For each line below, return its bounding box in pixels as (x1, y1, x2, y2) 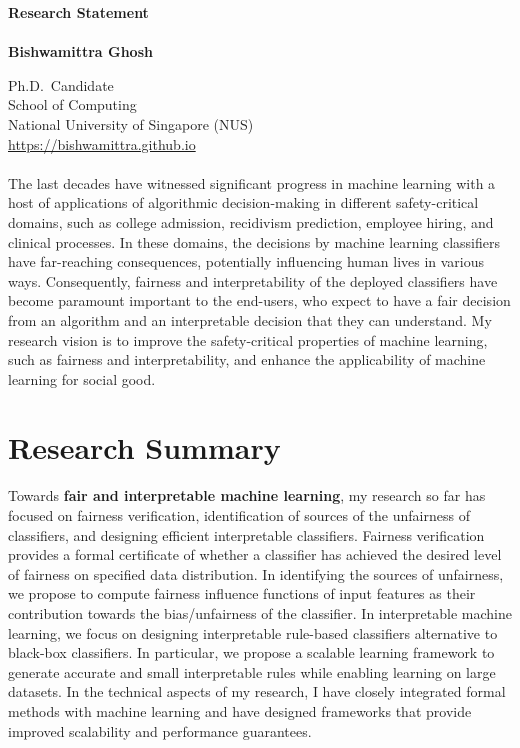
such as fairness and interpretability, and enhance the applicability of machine (8, 349, 486, 370)
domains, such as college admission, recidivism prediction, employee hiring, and (8, 211, 494, 232)
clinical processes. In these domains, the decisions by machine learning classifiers (8, 231, 500, 252)
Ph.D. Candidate (8, 74, 114, 95)
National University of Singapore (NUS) (8, 113, 254, 134)
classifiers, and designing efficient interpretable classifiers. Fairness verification (8, 524, 485, 545)
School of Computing (8, 94, 137, 115)
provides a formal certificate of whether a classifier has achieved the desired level (8, 544, 502, 565)
